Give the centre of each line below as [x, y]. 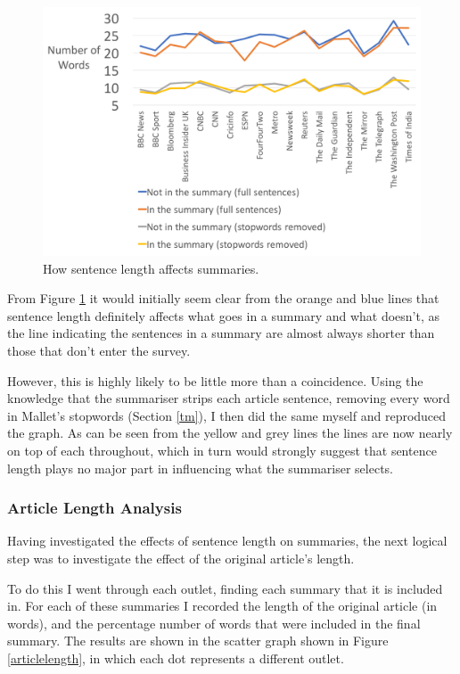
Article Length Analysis [94, 508]
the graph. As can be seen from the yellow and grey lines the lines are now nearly [230, 433]
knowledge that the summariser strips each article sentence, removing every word [229, 398]
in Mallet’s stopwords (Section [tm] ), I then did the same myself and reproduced [227, 415]
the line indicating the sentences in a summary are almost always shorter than [221, 333]
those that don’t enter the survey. [99, 351]
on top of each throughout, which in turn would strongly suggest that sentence [222, 451]
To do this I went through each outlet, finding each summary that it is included [225, 588]
